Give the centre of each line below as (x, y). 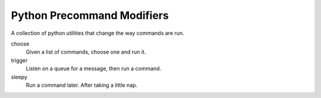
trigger (19, 60)
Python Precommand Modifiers (90, 15)
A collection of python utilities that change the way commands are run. (97, 33)
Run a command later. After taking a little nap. (82, 85)
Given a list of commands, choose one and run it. (86, 52)
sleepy (19, 77)
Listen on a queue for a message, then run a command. (94, 68)
